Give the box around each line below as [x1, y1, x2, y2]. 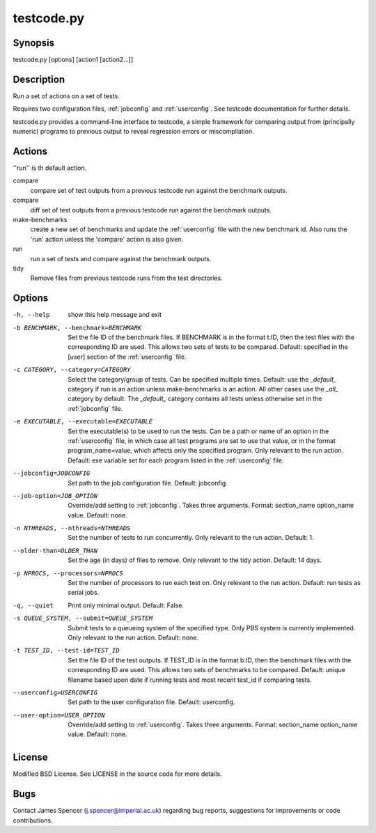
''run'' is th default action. [13, 164, 87, 172]
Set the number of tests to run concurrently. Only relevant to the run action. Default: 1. [68, 534, 314, 542]
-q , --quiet [13, 601, 54, 609]
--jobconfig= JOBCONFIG [13, 469, 91, 477]
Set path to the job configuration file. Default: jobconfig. [68, 478, 228, 487]
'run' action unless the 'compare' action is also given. [30, 235, 184, 243]
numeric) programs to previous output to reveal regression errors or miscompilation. [13, 127, 254, 136]
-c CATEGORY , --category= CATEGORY [13, 366, 131, 374]
